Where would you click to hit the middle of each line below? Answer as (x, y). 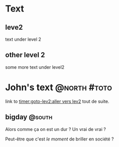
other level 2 (25, 55)
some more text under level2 (35, 67)
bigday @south (29, 117)
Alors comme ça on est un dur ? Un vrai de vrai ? (56, 129)
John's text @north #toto (58, 87)
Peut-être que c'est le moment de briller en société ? (59, 139)
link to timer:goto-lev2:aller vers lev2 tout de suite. (57, 101)
